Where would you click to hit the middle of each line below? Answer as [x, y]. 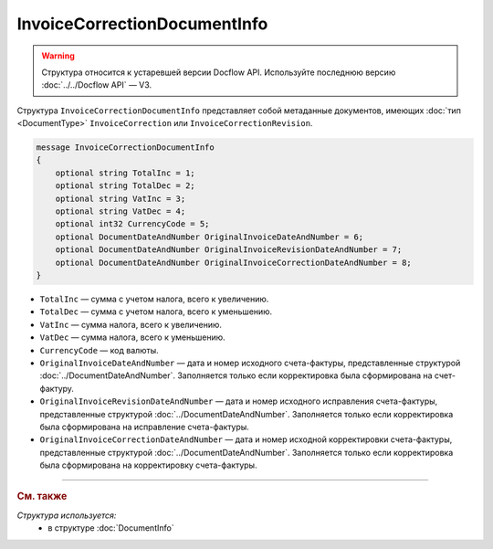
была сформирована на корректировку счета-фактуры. [148, 465]
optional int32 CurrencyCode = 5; [132, 224]
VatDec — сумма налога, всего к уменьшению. [132, 337]
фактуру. [57, 388]
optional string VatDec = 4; [121, 211]
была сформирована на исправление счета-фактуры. [145, 427]
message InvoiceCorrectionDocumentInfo [125, 148]
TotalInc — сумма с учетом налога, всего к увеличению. [154, 299]
